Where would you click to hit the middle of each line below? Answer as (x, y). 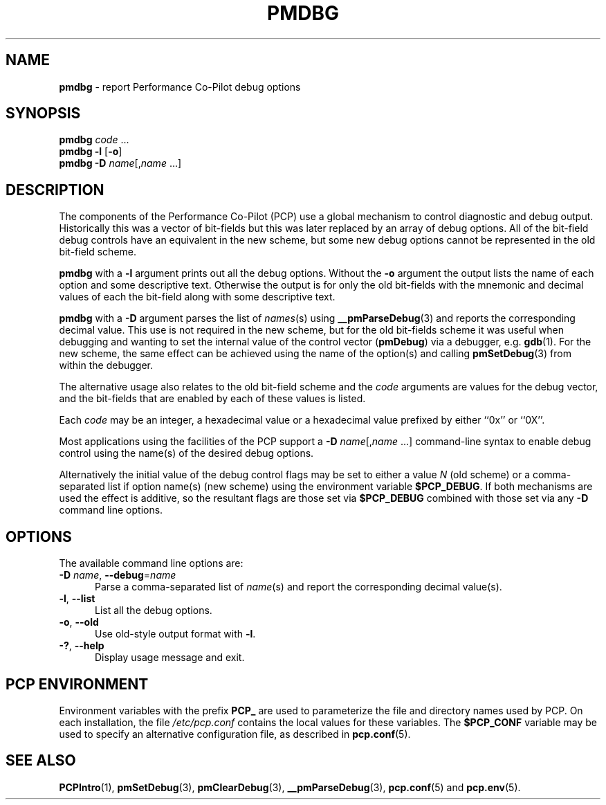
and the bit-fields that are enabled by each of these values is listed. (212, 399)
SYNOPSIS (43, 114)
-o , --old (79, 622)
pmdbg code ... (94, 140)
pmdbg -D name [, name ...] (120, 163)
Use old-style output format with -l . (175, 634)
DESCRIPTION (55, 190)
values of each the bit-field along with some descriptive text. (197, 297)
